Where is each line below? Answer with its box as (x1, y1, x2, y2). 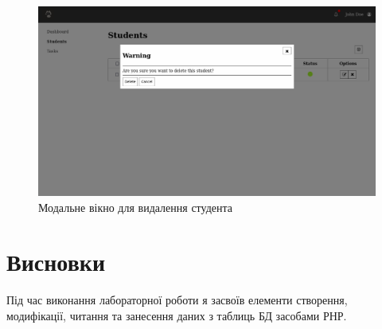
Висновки (6, 245, 106, 278)
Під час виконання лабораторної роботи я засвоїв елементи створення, (6, 292, 348, 308)
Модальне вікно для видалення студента (38, 198, 233, 215)
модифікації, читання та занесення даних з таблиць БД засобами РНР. (6, 307, 347, 323)
